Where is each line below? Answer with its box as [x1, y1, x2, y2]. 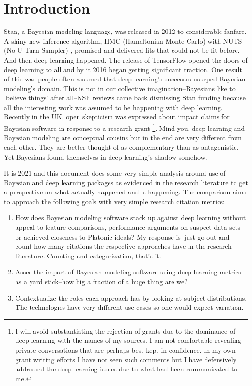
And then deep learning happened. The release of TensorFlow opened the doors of [4, 54, 248, 64]
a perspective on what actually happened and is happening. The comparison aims [4, 187, 247, 197]
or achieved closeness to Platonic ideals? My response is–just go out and [15, 231, 230, 241]
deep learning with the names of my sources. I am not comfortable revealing [15, 335, 241, 345]
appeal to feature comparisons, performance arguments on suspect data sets [15, 222, 241, 232]
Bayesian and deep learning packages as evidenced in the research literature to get [4, 177, 248, 187]
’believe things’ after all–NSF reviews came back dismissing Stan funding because [4, 93, 246, 103]
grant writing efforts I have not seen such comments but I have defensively [15, 354, 237, 364]
